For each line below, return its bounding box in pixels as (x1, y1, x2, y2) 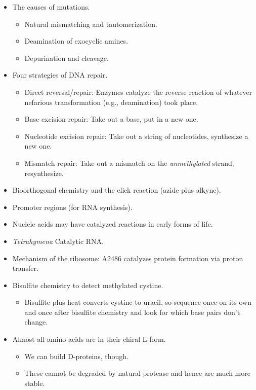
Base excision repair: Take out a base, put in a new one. (24, 114, 198, 124)
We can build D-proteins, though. (24, 350, 129, 361)
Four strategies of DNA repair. (12, 69, 108, 80)
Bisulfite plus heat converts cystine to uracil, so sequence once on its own (24, 297, 251, 307)
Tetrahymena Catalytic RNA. (12, 235, 104, 246)
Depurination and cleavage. (24, 52, 109, 63)
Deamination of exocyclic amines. (24, 36, 129, 46)
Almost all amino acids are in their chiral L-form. (12, 334, 166, 344)
